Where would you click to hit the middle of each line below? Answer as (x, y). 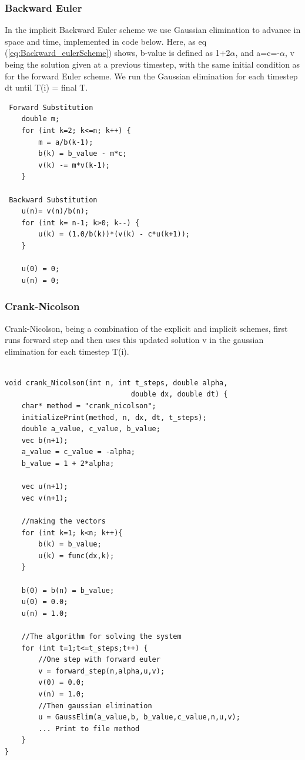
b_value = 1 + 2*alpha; (68, 464)
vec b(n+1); (45, 440)
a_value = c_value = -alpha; (78, 452)
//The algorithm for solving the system (101, 636)
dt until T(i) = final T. (46, 87)
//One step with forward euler (99, 660)
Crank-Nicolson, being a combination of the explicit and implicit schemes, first (146, 328)
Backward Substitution (53, 200)
